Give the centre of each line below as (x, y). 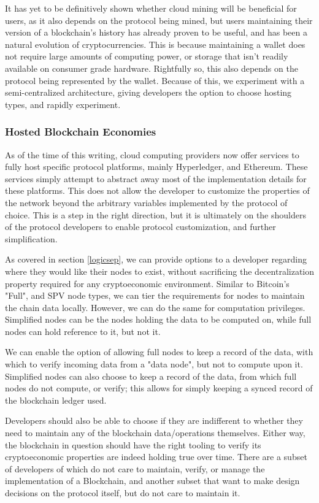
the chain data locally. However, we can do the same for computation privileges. (155, 307)
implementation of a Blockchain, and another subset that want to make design (152, 481)
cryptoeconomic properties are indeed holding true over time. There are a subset (156, 457)
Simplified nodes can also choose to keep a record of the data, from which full (151, 376)
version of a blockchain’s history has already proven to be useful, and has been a (156, 32)
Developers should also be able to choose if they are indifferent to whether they (154, 420)
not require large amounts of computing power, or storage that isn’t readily (147, 56)
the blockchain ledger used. (56, 400)
